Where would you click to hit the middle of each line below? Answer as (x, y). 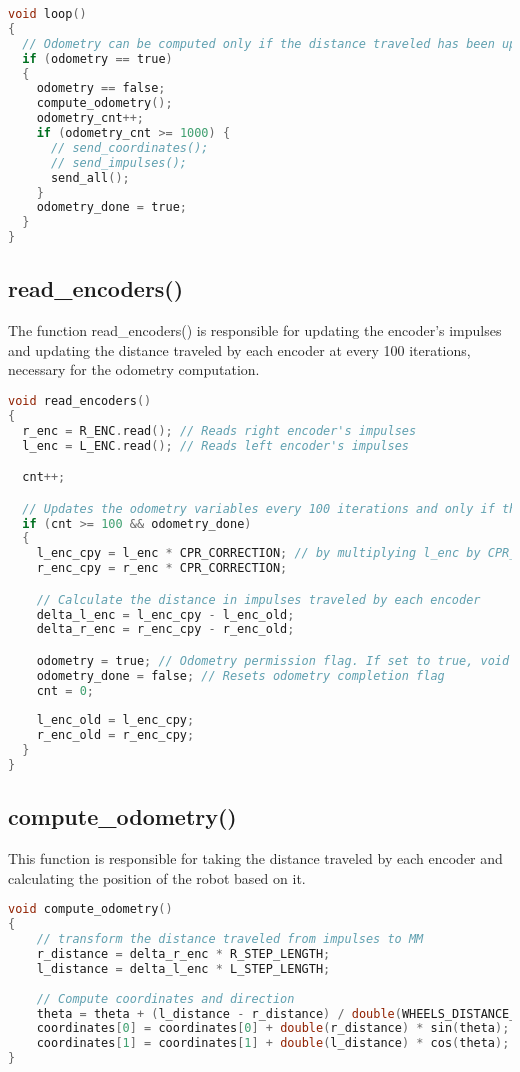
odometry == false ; (101, 88)
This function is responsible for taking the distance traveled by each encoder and (255, 858)
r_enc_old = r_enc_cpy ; (115, 735)
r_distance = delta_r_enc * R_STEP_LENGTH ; (183, 954)
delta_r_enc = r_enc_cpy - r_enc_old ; (165, 629)
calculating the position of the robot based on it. (157, 877)
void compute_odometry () (90, 909)
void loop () (47, 14)
